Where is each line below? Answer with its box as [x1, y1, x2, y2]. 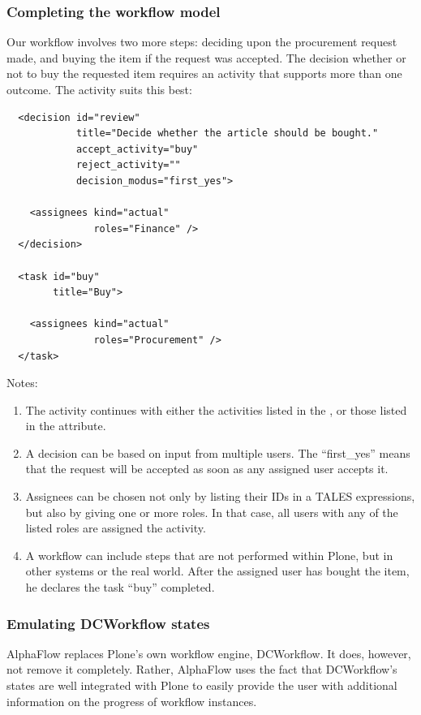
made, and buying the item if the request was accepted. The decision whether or [6, 49, 406, 66]
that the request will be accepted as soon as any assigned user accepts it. [25, 460, 389, 477]
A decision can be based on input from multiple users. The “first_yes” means [25, 444, 410, 461]
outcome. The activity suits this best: [6, 81, 192, 97]
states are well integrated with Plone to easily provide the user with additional [6, 677, 397, 694]
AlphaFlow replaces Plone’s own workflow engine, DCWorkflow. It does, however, [6, 644, 411, 661]
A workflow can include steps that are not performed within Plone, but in [25, 546, 393, 563]
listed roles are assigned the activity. [25, 519, 206, 536]
